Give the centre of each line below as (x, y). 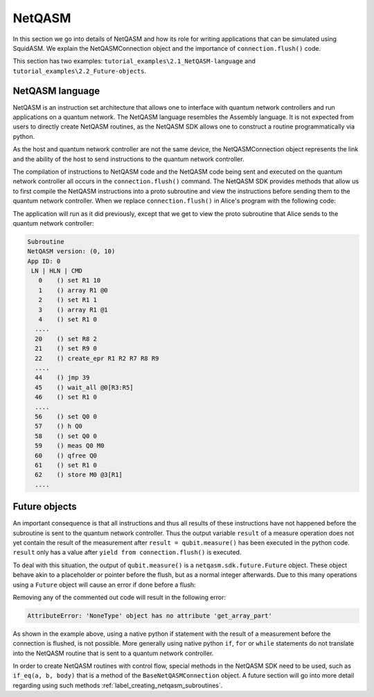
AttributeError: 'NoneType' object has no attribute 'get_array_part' (150, 615)
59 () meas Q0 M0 (70, 446)
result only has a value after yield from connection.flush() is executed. (127, 553)
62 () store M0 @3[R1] (79, 475)
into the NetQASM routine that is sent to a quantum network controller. (113, 653)
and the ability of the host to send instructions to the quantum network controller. (128, 159)
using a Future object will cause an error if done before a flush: (105, 585)
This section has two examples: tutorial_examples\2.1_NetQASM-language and (134, 61)
